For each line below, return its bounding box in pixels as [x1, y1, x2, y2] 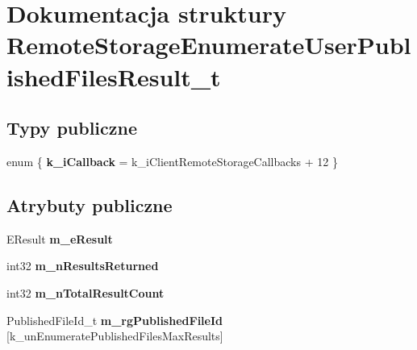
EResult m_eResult [6, 230, 113, 247]
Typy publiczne [6, 115, 138, 140]
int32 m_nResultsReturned [6, 257, 159, 274]
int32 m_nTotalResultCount [6, 284, 165, 301]
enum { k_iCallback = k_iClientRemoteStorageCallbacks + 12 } [6, 152, 338, 169]
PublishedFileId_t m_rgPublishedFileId [6, 311, 223, 328]
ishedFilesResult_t [6, 60, 221, 93]
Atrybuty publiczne [6, 192, 173, 217]
